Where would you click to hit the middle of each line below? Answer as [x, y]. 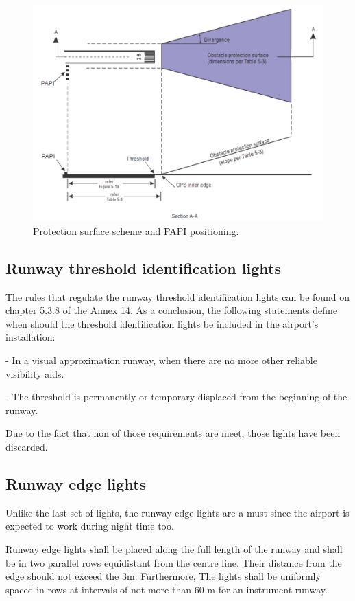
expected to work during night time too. [90, 526]
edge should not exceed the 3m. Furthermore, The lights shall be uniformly [163, 576]
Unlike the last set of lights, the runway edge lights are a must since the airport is [177, 512]
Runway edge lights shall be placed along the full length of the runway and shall [174, 548]
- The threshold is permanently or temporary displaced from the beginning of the [176, 397]
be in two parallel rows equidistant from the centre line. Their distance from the [174, 562]
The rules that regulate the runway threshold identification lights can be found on [178, 296]
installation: [30, 337]
